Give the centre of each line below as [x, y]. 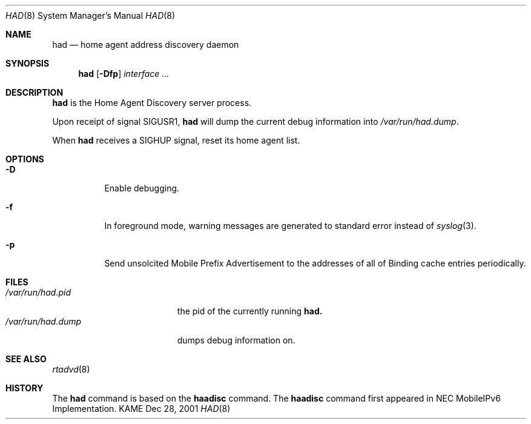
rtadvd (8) [71, 369]
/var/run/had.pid [38, 292]
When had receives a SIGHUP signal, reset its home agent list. [176, 140]
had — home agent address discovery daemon [146, 45]
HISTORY [25, 388]
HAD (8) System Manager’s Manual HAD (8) [91, 15]
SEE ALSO [26, 359]
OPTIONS [25, 159]
